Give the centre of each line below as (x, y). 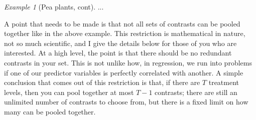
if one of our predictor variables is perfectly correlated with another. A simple (124, 72)
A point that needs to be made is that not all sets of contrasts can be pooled (122, 23)
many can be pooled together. (50, 111)
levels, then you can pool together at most (69, 92)
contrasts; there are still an (196, 92)
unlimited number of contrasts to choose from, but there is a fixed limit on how (126, 102)
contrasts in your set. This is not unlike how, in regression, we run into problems (128, 62)
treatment (224, 82)
